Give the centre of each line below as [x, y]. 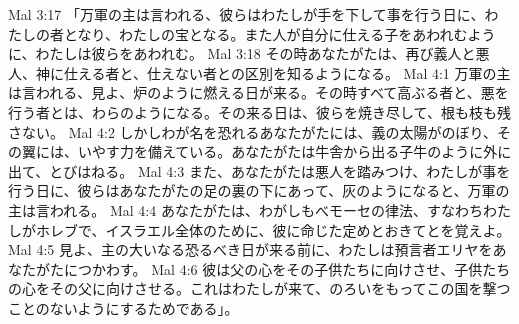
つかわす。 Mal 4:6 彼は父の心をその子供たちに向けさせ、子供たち [294, 268]
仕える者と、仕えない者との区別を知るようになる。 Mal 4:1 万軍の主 [287, 72]
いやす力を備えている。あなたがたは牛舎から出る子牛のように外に [294, 151]
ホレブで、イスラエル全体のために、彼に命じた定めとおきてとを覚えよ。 [273, 229]
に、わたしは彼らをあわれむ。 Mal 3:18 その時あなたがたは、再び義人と [242, 53]
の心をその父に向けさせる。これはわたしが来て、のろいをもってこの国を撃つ [259, 288]
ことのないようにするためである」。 [123, 307]
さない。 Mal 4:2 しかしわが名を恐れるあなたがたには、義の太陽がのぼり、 [253, 131]
